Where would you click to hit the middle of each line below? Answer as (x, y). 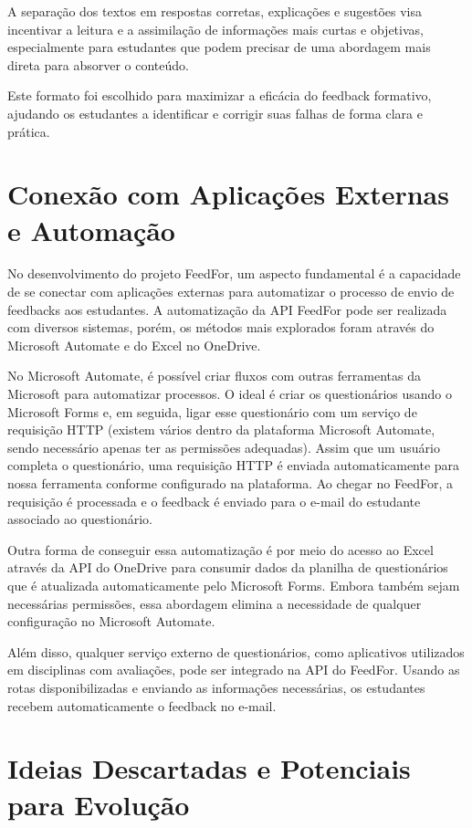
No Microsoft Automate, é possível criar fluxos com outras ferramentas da (214, 376)
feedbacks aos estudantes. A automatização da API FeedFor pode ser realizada (227, 309)
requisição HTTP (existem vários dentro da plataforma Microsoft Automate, (221, 430)
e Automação (91, 230)
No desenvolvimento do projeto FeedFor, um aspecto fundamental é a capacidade (234, 273)
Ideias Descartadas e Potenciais (209, 768)
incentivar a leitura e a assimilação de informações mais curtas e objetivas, (215, 29)
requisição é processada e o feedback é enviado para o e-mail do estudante (214, 501)
